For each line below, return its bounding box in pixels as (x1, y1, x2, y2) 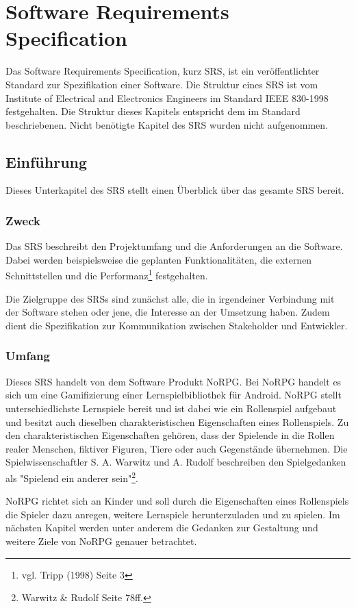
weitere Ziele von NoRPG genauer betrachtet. (5, 533, 197, 548)
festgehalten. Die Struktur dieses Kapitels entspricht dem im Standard (5, 104, 301, 118)
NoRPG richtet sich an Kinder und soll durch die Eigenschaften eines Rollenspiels (5, 494, 349, 508)
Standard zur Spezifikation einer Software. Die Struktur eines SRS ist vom (5, 77, 318, 91)
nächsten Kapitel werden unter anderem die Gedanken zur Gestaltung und (5, 520, 318, 535)
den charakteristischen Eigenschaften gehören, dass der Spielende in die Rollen (5, 428, 335, 442)
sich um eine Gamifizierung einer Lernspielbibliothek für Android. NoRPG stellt (5, 388, 342, 402)
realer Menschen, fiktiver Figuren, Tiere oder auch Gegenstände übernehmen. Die (5, 441, 348, 455)
